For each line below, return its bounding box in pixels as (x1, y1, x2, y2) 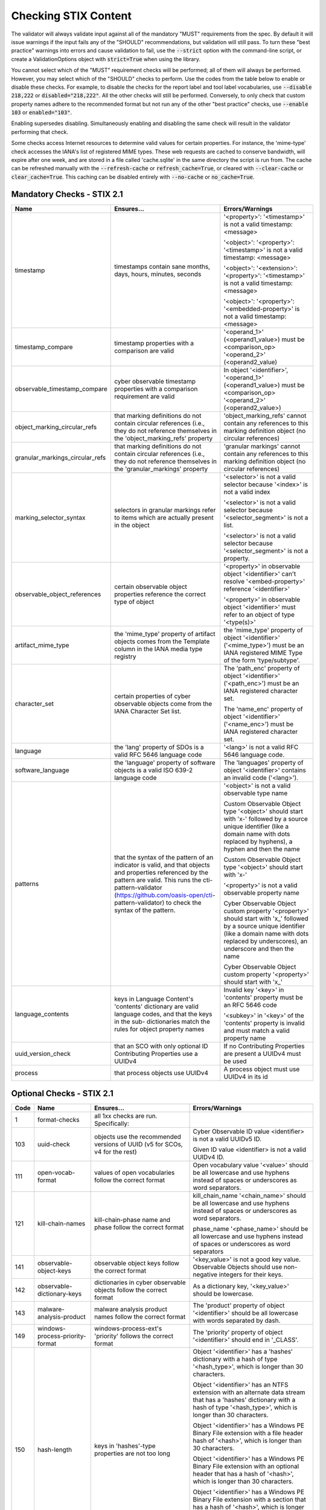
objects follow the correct (94, 1286, 167, 1294)
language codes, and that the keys (113, 1009, 213, 1018)
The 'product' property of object (193, 1302, 285, 1310)
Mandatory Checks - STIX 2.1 (11, 189, 123, 199)
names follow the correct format (94, 1312, 186, 1321)
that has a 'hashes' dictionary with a (193, 1396, 296, 1404)
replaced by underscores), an (223, 937, 308, 945)
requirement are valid (113, 392, 175, 400)
